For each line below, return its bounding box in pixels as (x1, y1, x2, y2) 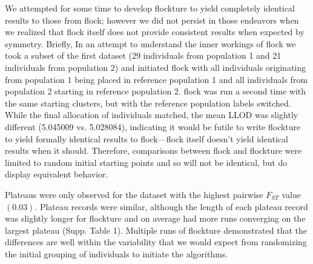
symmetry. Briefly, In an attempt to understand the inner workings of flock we (5, 37, 296, 50)
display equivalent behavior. (5, 168, 108, 180)
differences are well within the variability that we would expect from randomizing (5, 236, 307, 248)
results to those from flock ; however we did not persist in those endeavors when (5, 13, 299, 26)
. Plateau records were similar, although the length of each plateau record (35, 200, 308, 213)
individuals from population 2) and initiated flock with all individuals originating (5, 61, 306, 73)
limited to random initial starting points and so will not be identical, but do (5, 156, 288, 168)
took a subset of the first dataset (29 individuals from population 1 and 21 (5, 49, 282, 62)
